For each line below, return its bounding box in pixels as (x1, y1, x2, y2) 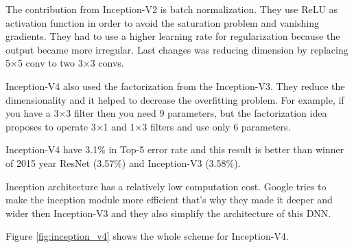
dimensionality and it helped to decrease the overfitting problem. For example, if (5, 92, 344, 106)
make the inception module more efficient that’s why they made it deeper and (5, 192, 333, 207)
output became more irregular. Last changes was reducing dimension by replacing (5, 42, 349, 56)
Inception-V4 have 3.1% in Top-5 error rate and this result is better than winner (5, 142, 344, 157)
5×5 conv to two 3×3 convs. (5, 56, 124, 70)
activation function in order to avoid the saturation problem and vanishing (5, 15, 319, 30)
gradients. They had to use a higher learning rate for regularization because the (5, 29, 340, 43)
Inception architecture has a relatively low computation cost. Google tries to (5, 179, 327, 193)
